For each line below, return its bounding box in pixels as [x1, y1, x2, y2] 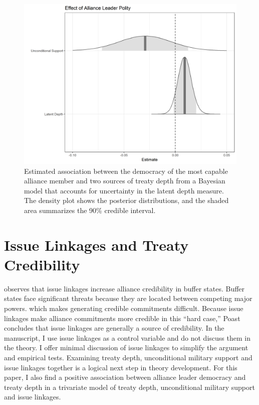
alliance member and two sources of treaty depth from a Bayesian [24, 175, 225, 186]
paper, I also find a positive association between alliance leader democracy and [4, 372, 246, 382]
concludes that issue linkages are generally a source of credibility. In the [4, 323, 224, 333]
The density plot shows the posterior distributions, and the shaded [24, 195, 229, 206]
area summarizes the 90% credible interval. [24, 205, 156, 215]
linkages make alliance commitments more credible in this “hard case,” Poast [4, 313, 240, 323]
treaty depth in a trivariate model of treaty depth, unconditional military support [4, 381, 255, 392]
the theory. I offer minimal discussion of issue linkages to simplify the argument [4, 342, 248, 353]
